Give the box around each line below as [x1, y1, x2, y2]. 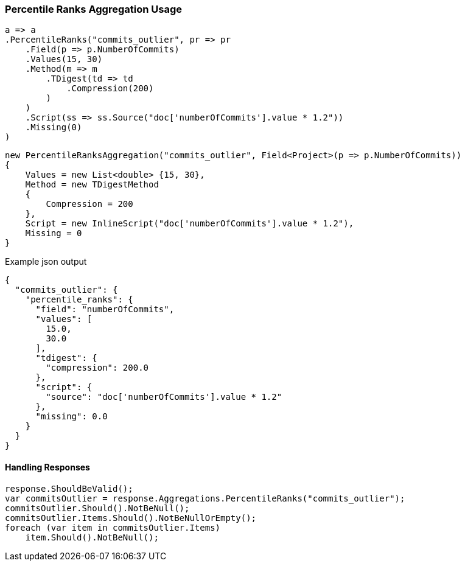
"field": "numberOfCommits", [35, 304, 175, 315]
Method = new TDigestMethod [25, 180, 159, 190]
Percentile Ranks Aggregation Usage [5, 3, 182, 15]
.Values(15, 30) [25, 54, 103, 65]
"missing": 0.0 [35, 411, 108, 422]
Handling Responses [5, 461, 90, 472]
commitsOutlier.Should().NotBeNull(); [5, 503, 190, 513]
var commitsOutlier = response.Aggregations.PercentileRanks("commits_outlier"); [5, 493, 405, 503]
